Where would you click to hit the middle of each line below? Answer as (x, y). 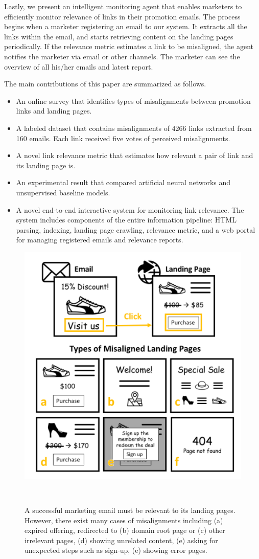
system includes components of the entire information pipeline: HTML (126, 220)
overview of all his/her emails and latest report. (79, 66)
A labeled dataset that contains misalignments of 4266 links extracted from (134, 128)
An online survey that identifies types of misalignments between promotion (133, 100)
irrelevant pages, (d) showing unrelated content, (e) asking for (121, 540)
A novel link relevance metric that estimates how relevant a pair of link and (135, 155)
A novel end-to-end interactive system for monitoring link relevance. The (130, 209)
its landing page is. (46, 165)
